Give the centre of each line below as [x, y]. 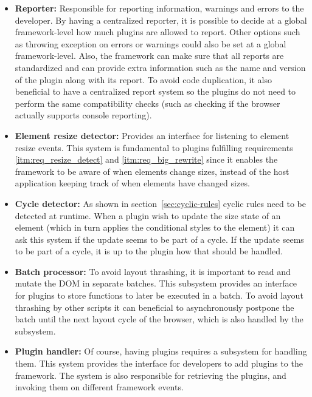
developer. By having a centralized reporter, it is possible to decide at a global [161, 20]
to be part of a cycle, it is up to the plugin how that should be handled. [149, 251]
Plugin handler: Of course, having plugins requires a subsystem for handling [161, 351]
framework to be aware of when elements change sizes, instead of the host [152, 171]
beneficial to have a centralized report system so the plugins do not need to [155, 91]
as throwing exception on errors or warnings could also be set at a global [151, 43]
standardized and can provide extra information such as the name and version [160, 67]
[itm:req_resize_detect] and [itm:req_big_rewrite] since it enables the [146, 159]
